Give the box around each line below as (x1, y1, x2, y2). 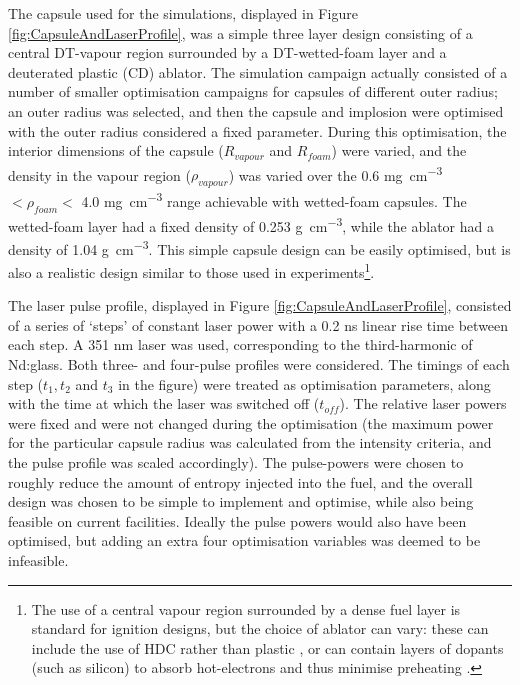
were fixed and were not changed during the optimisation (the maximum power (8, 412, 494, 433)
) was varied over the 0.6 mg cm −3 (228, 161, 443, 185)
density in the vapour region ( (8, 164, 191, 185)
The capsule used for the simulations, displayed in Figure (8, 3, 358, 23)
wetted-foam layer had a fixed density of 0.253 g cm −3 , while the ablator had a (8, 212, 494, 236)
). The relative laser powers (339, 393, 507, 414)
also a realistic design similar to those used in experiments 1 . (8, 259, 375, 282)
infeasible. (8, 549, 69, 570)
